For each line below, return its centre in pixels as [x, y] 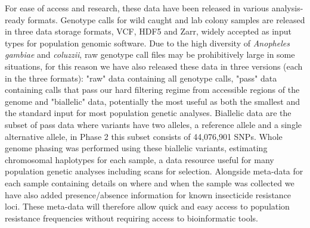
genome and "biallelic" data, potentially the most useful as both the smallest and [153, 101]
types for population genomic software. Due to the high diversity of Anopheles [147, 43]
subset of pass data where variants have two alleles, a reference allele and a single [154, 124]
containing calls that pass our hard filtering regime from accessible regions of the [152, 90]
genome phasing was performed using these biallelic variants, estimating [136, 148]
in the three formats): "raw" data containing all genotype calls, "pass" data [141, 78]
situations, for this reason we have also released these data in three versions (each [154, 66]
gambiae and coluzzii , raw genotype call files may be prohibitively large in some [150, 54]
